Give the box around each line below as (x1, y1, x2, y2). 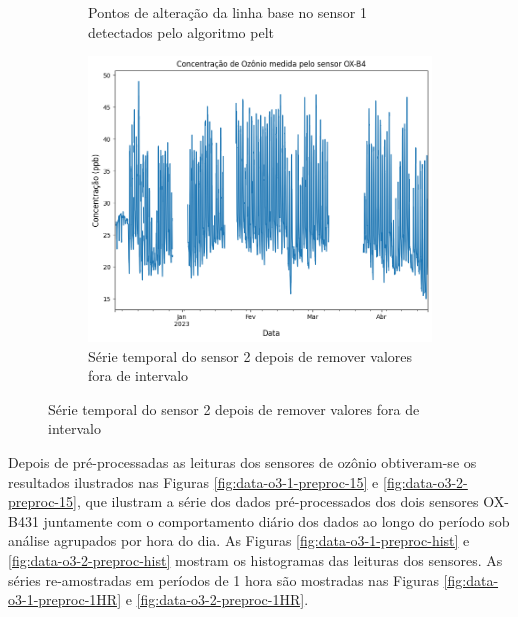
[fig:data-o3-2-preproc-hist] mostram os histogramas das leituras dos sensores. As (8, 550, 503, 571)
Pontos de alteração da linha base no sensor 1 (88, 2, 368, 22)
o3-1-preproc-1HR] (8, 589, 122, 610)
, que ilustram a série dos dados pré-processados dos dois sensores (76, 491, 479, 512)
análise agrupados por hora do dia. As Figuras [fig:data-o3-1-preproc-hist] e (8, 530, 470, 551)
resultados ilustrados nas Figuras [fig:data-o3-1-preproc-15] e (8, 471, 379, 492)
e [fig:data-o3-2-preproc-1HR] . (125, 589, 309, 610)
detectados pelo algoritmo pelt (88, 21, 275, 42)
